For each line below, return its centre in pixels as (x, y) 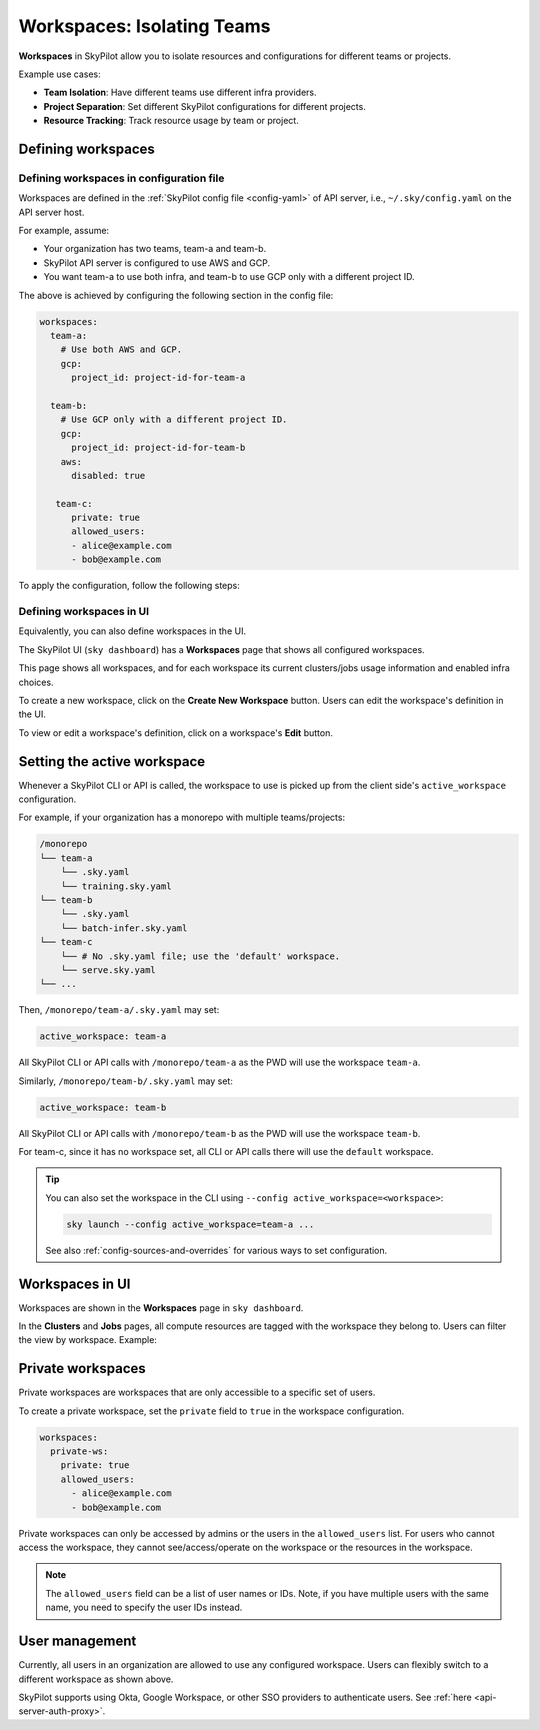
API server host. (51, 212)
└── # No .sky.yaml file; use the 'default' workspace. (200, 956)
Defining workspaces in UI (84, 611)
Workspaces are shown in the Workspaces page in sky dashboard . (161, 1307)
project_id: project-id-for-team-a (158, 378)
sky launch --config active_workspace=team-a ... (190, 1224)
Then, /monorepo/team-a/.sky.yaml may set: (119, 1010)
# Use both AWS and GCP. (121, 349)
